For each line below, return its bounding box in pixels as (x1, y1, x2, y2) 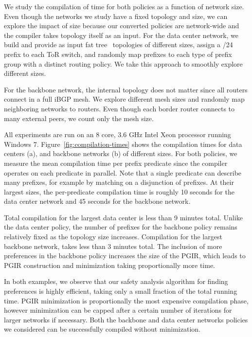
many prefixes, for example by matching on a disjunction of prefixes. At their (4, 177, 234, 187)
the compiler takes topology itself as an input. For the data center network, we (4, 30, 239, 40)
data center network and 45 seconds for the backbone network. (4, 196, 191, 206)
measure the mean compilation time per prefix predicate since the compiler (4, 158, 228, 168)
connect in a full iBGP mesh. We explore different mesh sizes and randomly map (4, 94, 245, 104)
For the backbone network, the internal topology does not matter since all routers (4, 84, 248, 94)
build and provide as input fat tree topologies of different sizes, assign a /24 (4, 39, 233, 50)
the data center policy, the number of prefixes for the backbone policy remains (4, 222, 237, 232)
